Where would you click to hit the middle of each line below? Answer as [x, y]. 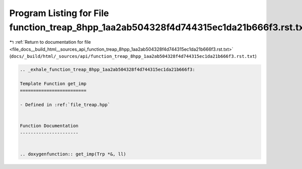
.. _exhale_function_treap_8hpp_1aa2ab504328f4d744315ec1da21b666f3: [107, 70]
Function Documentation [49, 126]
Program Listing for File [59, 13]
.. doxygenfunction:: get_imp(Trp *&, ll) [73, 154]
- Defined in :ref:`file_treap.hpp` [65, 105]
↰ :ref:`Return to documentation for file [50, 42]
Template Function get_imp [53, 83]
